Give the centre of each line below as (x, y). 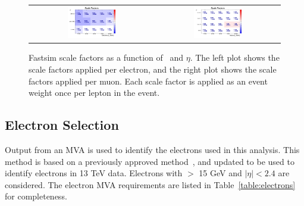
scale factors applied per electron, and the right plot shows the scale (153, 69)
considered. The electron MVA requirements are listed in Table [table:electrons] (150, 184)
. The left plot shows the (235, 57)
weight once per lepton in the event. (94, 93)
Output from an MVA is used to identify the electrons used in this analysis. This (152, 149)
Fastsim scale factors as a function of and (106, 57)
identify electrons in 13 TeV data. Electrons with (94, 173)
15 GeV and (220, 173)
